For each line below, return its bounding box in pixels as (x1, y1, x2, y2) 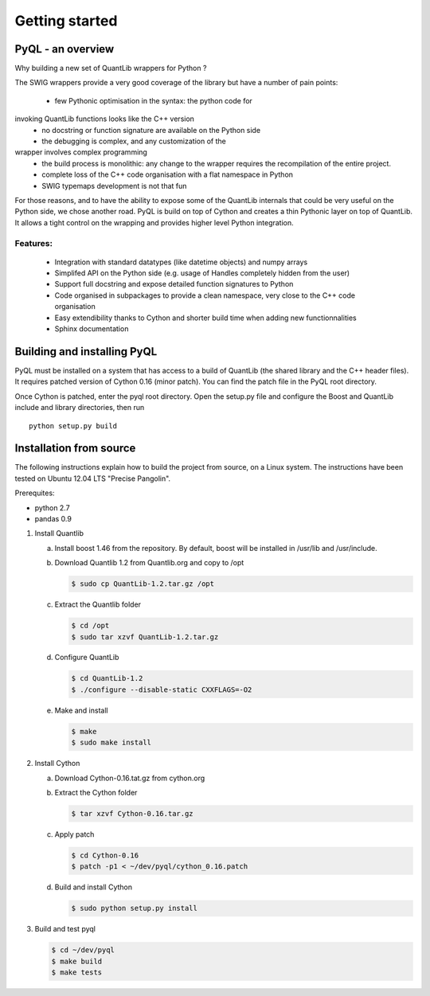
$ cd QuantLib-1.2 (71, 674, 143, 683)
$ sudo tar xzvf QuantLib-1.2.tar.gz (71, 632, 219, 641)
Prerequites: (14, 488, 55, 498)
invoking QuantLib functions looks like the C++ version (14, 114, 195, 123)
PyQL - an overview (14, 42, 115, 56)
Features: (14, 237, 53, 248)
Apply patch (54, 829, 95, 839)
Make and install (54, 705, 108, 715)
